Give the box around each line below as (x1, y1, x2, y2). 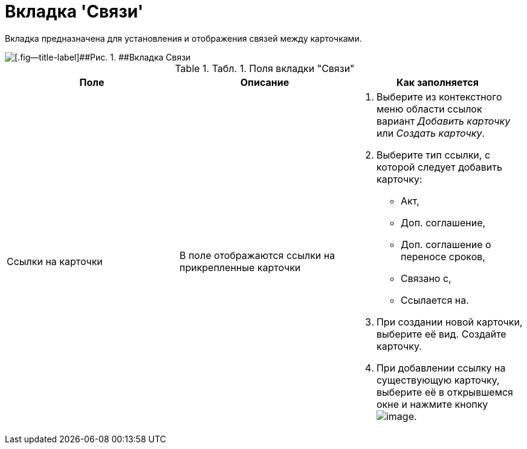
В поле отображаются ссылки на (179, 249, 335, 261)
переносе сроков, (400, 250, 485, 263)
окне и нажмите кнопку (376, 398, 488, 410)
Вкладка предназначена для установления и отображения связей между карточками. (5, 33, 362, 44)
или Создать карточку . (376, 126, 485, 139)
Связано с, (400, 272, 451, 284)
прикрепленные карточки (179, 261, 301, 274)
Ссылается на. (400, 293, 469, 306)
